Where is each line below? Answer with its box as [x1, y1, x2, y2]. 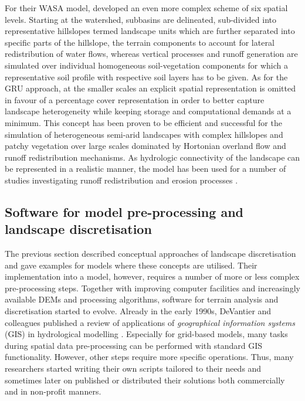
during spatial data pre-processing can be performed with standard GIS [5, 339, 262, 351]
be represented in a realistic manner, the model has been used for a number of [5, 162, 286, 175]
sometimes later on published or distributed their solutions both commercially [5, 373, 285, 386]
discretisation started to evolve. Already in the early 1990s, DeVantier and [5, 305, 272, 317]
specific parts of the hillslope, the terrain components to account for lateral [5, 36, 274, 48]
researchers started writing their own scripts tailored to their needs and [5, 362, 262, 375]
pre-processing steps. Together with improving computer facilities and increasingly [5, 281, 300, 294]
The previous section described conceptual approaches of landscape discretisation [5, 247, 296, 260]
